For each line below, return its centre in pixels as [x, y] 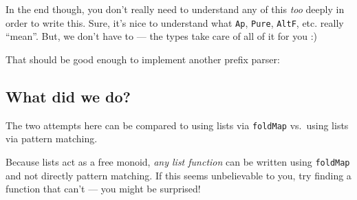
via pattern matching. [52, 138]
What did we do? [68, 96]
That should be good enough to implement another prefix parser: [143, 59]
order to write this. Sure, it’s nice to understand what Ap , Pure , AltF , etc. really [175, 22]
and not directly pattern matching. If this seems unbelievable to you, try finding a [178, 175]
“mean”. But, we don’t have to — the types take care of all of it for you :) [161, 36]
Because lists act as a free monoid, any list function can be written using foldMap [178, 161]
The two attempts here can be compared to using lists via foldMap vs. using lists [177, 125]
